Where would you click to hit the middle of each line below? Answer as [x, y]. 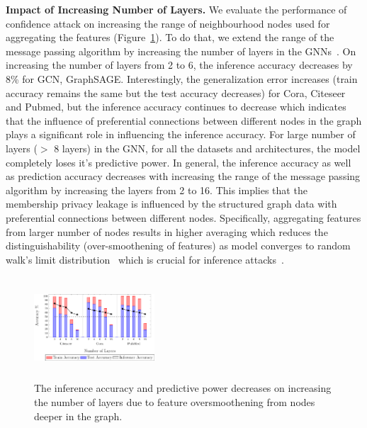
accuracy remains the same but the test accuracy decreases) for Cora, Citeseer [176, 92]
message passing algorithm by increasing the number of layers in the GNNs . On [181, 51]
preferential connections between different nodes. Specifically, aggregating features [183, 217]
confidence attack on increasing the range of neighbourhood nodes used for [168, 23]
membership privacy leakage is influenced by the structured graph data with [171, 204]
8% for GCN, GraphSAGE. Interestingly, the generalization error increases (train [182, 78]
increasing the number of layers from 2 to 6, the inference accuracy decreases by [179, 65]
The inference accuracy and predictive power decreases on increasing [183, 388]
